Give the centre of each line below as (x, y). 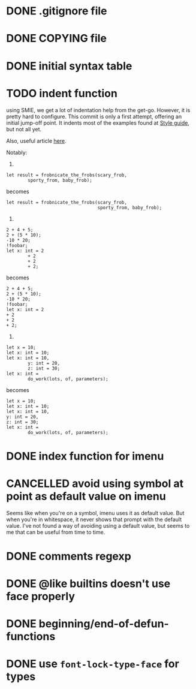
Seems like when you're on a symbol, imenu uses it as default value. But (95, 513)
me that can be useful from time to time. (56, 532)
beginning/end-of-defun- (104, 624)
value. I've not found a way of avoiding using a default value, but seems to (98, 525)
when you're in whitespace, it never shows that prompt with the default (94, 519)
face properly (41, 596)
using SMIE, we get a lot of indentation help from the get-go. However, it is (98, 110)
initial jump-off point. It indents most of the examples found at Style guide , (98, 123)
